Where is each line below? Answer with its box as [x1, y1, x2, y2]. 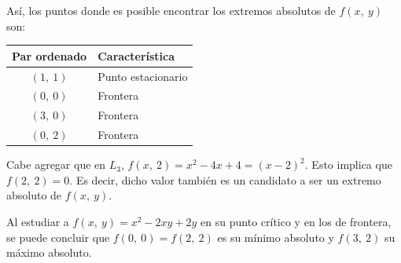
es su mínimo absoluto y [217, 228, 334, 245]
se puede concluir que [6, 228, 110, 245]
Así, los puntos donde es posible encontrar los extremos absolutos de [6, 2, 336, 18]
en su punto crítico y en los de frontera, [200, 213, 392, 229]
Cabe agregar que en [6, 156, 106, 173]
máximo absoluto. [6, 244, 92, 261]
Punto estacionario [97, 68, 188, 84]
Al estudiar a [6, 213, 69, 229]
